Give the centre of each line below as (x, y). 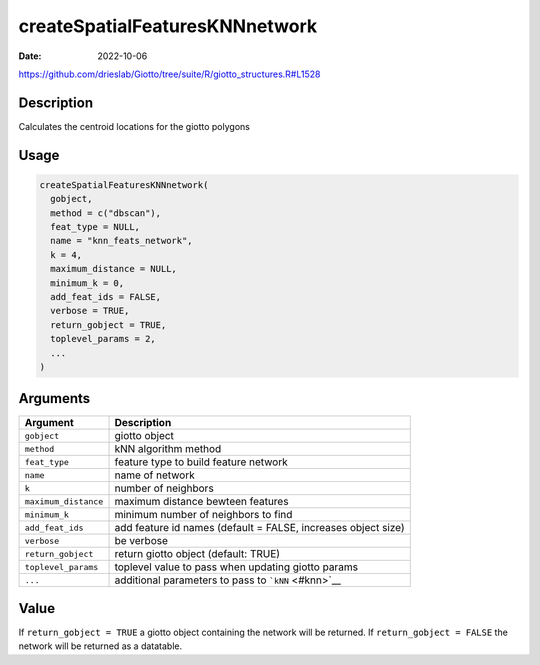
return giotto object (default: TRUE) (197, 554)
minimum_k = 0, (87, 283)
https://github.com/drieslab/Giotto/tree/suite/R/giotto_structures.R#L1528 (169, 74)
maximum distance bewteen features (201, 502)
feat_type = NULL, (95, 227)
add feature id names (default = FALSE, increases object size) (259, 528)
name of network (154, 475)
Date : (30, 56)
